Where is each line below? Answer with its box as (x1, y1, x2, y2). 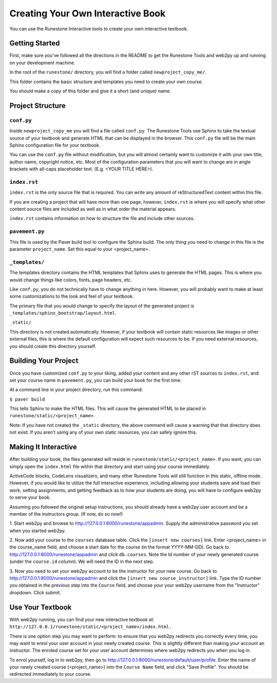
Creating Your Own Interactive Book (9, 8, 166, 19)
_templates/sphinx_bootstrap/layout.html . (9, 310, 116, 316)
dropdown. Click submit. (9, 589, 62, 595)
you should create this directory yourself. (9, 343, 96, 349)
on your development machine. (9, 60, 75, 66)
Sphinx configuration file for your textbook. (9, 142, 101, 148)
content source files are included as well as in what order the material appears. (9, 206, 176, 212)
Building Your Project (9, 357, 78, 365)
